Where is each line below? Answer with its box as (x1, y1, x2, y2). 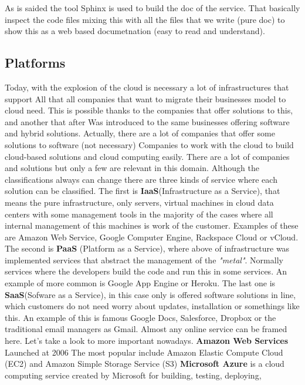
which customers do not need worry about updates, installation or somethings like (5, 300, 300, 312)
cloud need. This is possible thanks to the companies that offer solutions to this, (5, 104, 293, 116)
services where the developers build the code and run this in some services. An (5, 265, 287, 277)
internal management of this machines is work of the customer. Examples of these (5, 219, 299, 232)
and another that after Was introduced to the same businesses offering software (5, 115, 290, 128)
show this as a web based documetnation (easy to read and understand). (5, 25, 265, 37)
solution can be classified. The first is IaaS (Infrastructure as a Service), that (5, 185, 280, 197)
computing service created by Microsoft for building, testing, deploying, (5, 369, 262, 381)
